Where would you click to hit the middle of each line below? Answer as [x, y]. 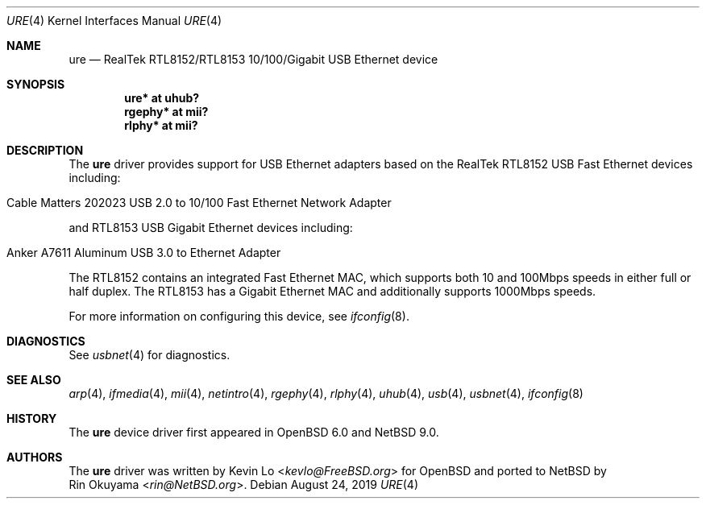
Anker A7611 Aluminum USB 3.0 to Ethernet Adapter [144, 252]
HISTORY [32, 418]
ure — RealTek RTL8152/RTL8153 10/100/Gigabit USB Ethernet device [253, 59]
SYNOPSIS [36, 84]
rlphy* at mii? [161, 125]
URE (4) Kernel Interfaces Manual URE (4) [114, 21]
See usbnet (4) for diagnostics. [150, 355]
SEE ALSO [34, 380]
